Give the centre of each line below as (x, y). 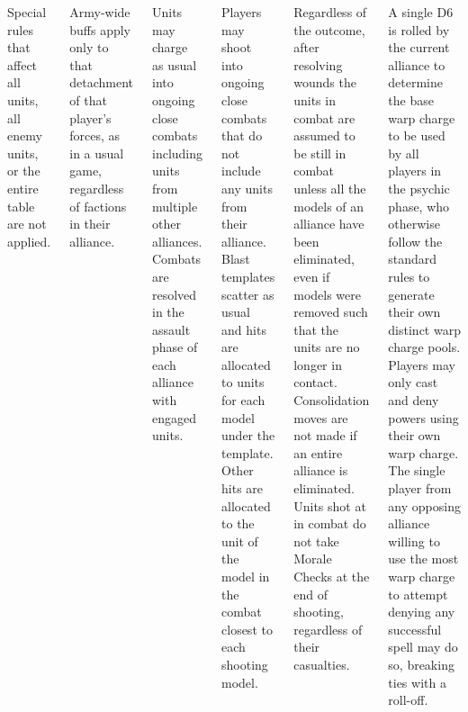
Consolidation (332, 400)
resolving (318, 64)
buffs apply (100, 29)
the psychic (419, 188)
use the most (423, 559)
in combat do (330, 523)
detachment (102, 82)
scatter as (248, 294)
